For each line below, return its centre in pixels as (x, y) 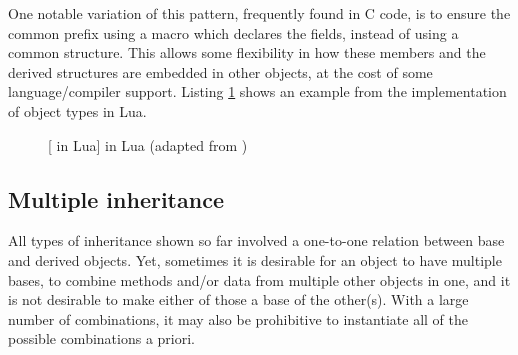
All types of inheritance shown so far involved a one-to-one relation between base (256, 240)
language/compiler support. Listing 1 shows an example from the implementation (257, 91)
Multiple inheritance (116, 198)
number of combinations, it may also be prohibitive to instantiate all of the (238, 318)
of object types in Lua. (77, 110)
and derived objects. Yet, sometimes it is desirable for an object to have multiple (255, 259)
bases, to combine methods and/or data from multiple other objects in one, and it (259, 279)
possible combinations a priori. (101, 338)
